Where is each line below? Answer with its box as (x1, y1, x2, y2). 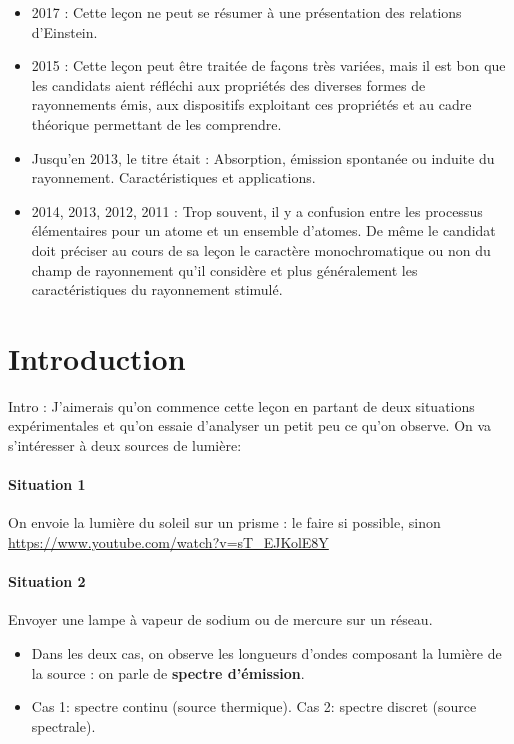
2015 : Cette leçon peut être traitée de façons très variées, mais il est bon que (31, 55, 506, 76)
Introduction (8, 337, 186, 378)
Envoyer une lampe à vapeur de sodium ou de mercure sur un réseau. (8, 609, 433, 630)
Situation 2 (8, 571, 86, 592)
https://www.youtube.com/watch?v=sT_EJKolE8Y (8, 532, 329, 553)
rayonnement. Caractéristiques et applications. (31, 167, 316, 188)
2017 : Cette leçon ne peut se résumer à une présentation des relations (31, 2, 462, 22)
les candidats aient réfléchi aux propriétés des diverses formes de (31, 74, 426, 95)
